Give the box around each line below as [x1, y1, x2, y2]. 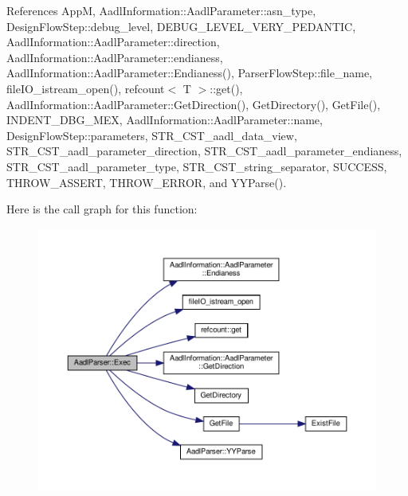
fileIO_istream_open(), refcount [6, 80, 165, 96]
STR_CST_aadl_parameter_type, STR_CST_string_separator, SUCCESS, [6, 158, 387, 174]
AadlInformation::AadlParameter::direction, [6, 33, 220, 50]
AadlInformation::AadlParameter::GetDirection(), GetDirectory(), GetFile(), [6, 96, 381, 112]
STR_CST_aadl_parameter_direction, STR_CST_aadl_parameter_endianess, [6, 143, 402, 159]
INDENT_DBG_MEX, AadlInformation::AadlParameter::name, [6, 111, 323, 128]
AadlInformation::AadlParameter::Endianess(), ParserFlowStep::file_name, [6, 64, 373, 81]
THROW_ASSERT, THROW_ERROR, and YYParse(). [6, 174, 287, 190]
